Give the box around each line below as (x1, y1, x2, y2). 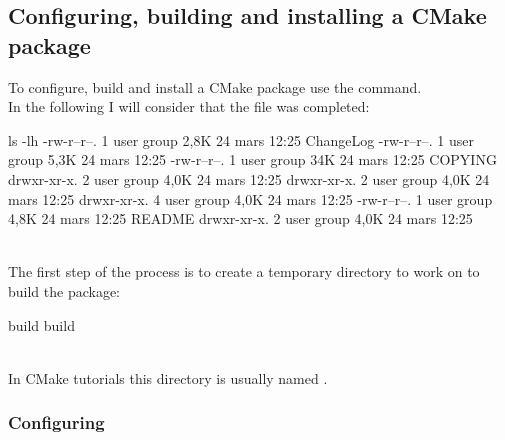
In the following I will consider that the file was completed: (8, 96, 370, 117)
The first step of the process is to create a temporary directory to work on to (8, 261, 480, 282)
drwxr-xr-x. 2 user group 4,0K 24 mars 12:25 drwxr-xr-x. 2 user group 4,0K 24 (8, 168, 490, 189)
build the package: (8, 280, 121, 301)
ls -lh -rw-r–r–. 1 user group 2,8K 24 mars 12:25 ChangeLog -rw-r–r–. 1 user (8, 129, 474, 150)
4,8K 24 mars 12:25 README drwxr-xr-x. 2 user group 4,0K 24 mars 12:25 (8, 208, 473, 229)
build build (8, 314, 75, 335)
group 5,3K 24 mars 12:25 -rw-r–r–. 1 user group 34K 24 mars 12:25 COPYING (8, 149, 497, 170)
